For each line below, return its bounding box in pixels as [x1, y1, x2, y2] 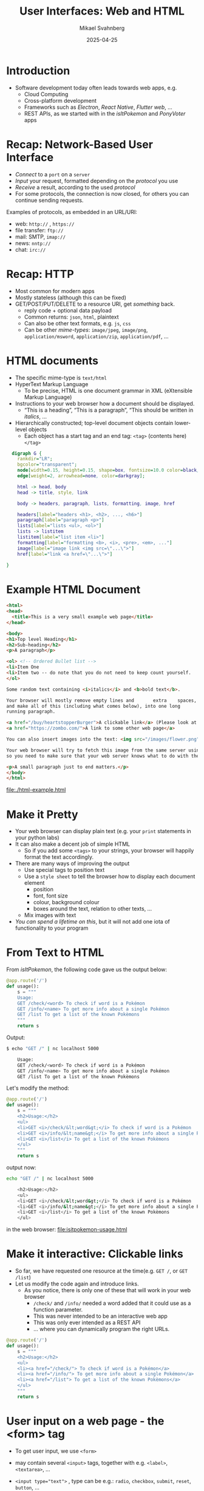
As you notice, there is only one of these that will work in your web [24, 1287, 191, 1294]
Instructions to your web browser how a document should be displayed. [15, 400, 195, 407]
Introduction [6, 64, 70, 77]
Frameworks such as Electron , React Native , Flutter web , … [24, 103, 173, 111]
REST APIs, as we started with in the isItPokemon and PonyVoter [24, 109, 186, 117]
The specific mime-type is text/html [15, 374, 107, 381]
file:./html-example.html [6, 786, 66, 794]
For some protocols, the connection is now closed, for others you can [15, 190, 189, 197]
